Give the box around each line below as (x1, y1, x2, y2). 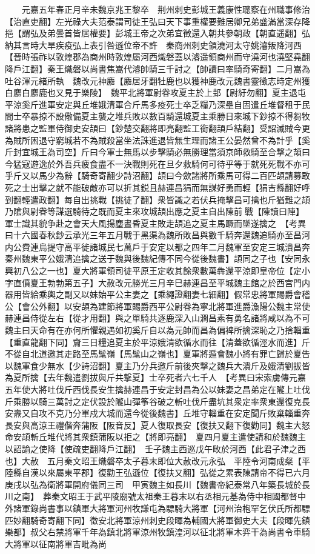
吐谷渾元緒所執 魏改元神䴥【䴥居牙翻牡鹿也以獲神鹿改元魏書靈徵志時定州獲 (5, 74, 310, 87)
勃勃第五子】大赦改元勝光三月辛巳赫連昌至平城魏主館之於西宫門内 (47, 276, 310, 289)
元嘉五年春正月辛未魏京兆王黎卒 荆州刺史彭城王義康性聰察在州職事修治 (21, 3, 310, 15)
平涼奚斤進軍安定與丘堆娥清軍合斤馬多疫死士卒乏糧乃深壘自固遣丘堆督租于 (5, 98, 302, 110)
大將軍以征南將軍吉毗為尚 (5, 537, 107, 550)
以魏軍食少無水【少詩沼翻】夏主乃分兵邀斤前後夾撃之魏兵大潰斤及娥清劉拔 (5, 359, 302, 372)
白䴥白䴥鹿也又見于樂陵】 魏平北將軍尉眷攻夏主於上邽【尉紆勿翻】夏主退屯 (5, 86, 306, 99)
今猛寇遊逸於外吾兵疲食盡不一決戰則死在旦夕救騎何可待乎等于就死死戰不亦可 (5, 157, 310, 170)
